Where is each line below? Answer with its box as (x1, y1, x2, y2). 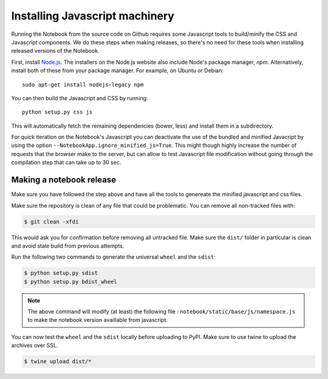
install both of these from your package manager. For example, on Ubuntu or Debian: (11, 67, 224, 74)
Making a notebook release (11, 175, 117, 185)
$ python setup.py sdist (24, 270, 98, 276)
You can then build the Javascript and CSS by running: (11, 94, 148, 101)
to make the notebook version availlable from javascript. (27, 316, 168, 324)
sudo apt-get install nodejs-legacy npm (22, 81, 144, 88)
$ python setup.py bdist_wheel (24, 278, 118, 285)
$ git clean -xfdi (24, 218, 79, 225)
